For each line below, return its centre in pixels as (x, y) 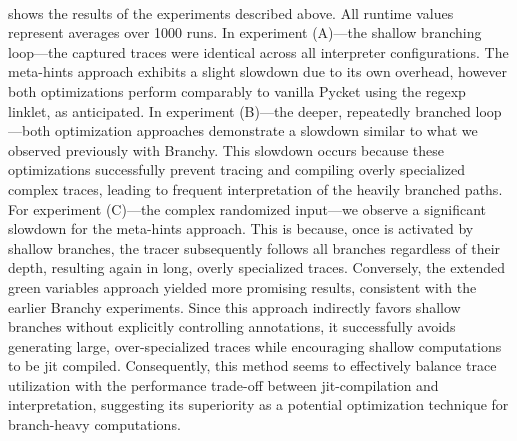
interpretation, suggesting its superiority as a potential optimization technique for (258, 404)
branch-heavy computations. (94, 424)
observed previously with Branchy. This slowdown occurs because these (226, 149)
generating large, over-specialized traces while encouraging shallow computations (255, 345)
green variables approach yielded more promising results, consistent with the (242, 286)
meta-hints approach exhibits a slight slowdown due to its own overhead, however (258, 71)
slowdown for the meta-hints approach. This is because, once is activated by (241, 228)
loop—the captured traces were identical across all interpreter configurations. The (258, 51)
